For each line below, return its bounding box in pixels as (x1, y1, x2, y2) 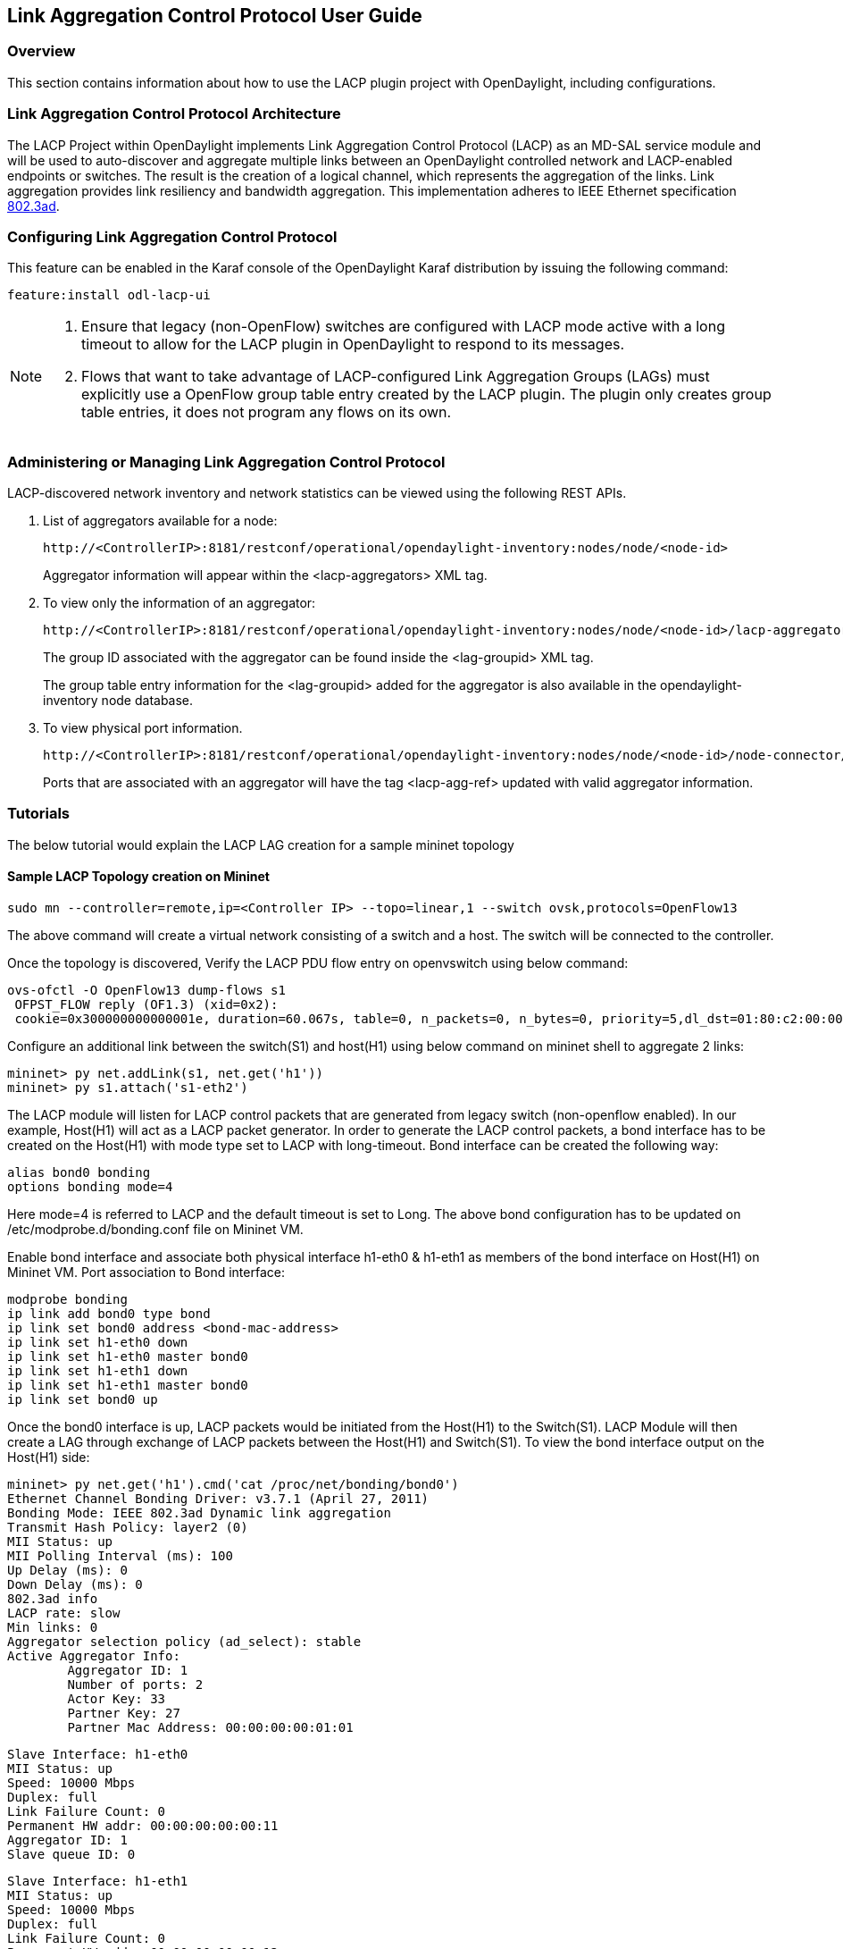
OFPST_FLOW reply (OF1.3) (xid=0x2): (14, 997, 279, 1012)
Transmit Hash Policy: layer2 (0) (7, 1520, 248, 1535)
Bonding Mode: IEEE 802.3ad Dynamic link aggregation (7, 1506, 391, 1521)
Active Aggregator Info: (7, 1649, 180, 1664)
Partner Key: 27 (67, 1706, 180, 1721)
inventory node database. (43, 693, 194, 709)
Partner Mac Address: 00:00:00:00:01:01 (67, 1720, 354, 1735)
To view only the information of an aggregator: (43, 595, 316, 611)
